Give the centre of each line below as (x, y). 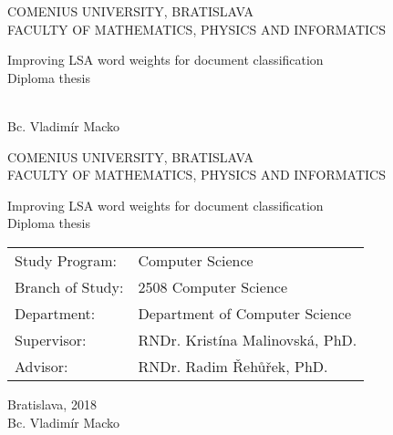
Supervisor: (51, 339)
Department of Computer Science (245, 313)
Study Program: (66, 260)
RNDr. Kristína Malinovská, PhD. (248, 339)
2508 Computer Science (213, 286)
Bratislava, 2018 (52, 404)
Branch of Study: (69, 286)
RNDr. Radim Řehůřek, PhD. (233, 366)
